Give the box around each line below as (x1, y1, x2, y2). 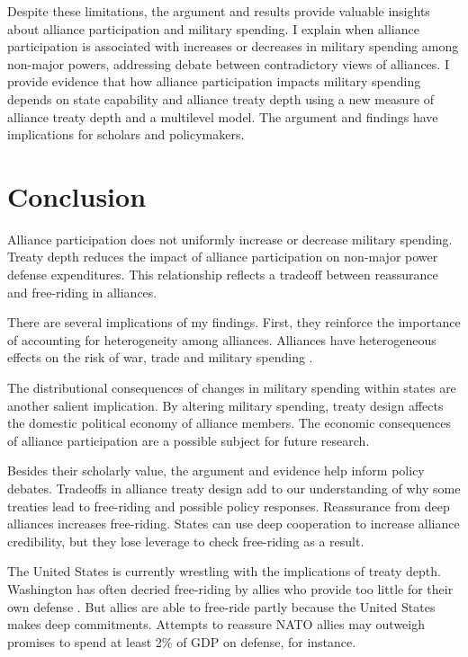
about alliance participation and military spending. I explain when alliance (7, 19, 419, 38)
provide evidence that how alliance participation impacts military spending (7, 72, 421, 91)
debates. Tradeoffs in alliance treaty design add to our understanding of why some (7, 479, 461, 497)
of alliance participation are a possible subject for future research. (7, 431, 370, 449)
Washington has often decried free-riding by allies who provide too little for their (7, 579, 454, 598)
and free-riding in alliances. (7, 282, 157, 301)
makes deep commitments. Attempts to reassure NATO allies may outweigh (7, 615, 426, 634)
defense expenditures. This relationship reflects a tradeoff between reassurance (7, 265, 438, 284)
